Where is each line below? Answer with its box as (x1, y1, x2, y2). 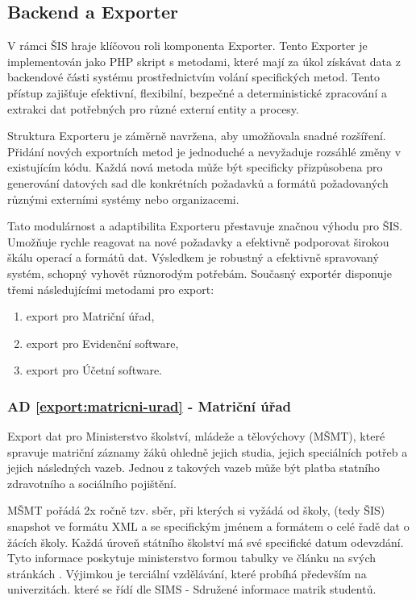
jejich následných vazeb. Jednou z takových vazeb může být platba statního (7, 459, 380, 476)
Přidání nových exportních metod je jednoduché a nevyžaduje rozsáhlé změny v (7, 143, 401, 159)
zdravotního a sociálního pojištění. (7, 474, 177, 491)
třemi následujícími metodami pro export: (7, 280, 214, 297)
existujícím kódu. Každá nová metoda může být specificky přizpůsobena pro (7, 159, 383, 176)
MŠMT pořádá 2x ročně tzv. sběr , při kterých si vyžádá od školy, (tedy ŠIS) (7, 502, 385, 519)
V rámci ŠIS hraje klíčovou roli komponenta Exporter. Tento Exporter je (7, 37, 368, 54)
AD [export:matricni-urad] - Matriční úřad (7, 395, 291, 416)
